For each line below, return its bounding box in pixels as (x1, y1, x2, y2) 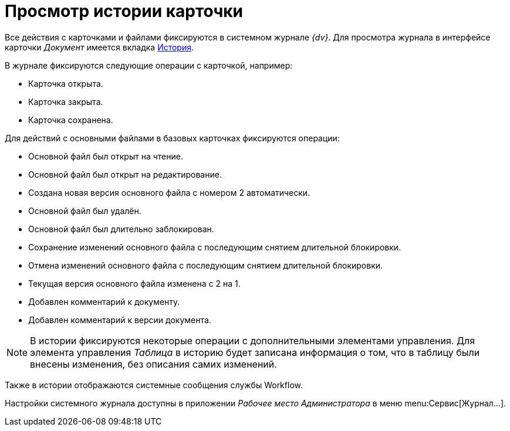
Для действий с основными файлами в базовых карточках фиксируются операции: (5, 133, 340, 143)
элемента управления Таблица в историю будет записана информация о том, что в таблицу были (30, 346, 480, 358)
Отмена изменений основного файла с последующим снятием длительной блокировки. (28, 260, 383, 270)
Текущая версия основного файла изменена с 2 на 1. (28, 278, 241, 289)
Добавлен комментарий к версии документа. (28, 314, 211, 325)
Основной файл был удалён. (28, 205, 141, 216)
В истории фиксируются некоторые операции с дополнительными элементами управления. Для (30, 334, 475, 347)
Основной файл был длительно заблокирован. (28, 223, 214, 234)
